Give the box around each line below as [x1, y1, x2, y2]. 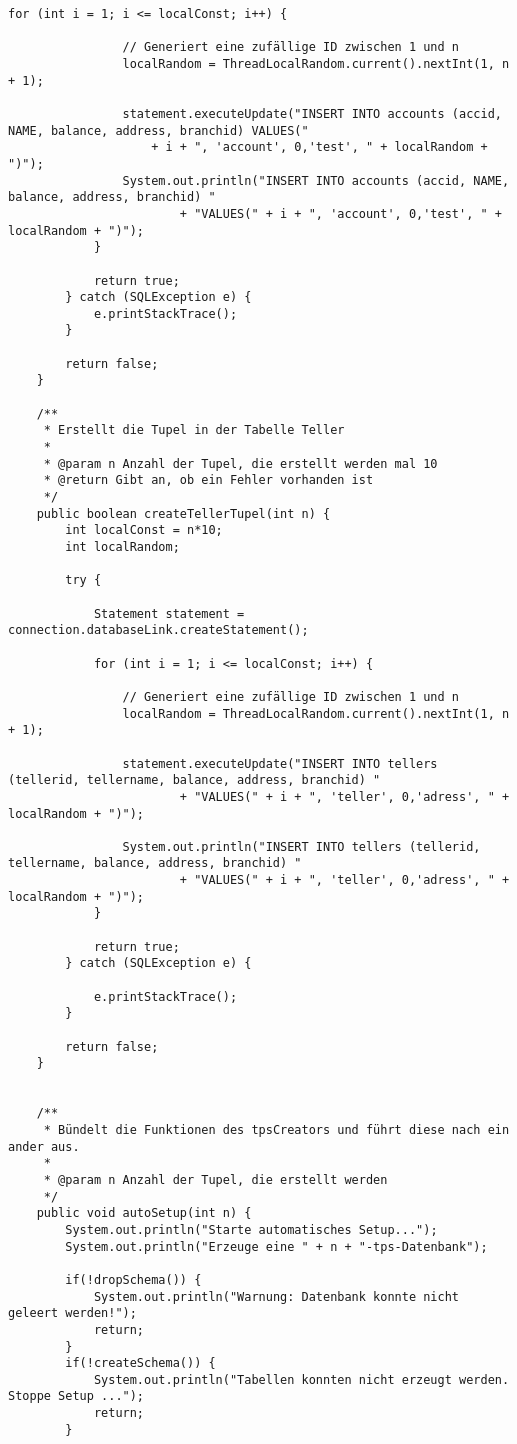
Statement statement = [93, 606, 245, 621]
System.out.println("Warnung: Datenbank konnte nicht [93, 1289, 460, 1304]
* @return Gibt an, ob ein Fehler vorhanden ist [43, 473, 374, 488]
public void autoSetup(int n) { [36, 1206, 252, 1221]
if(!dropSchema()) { [65, 1272, 202, 1287]
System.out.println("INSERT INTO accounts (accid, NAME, [122, 173, 510, 188]
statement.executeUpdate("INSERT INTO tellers [122, 756, 438, 771]
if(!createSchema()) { [65, 1356, 216, 1371]
